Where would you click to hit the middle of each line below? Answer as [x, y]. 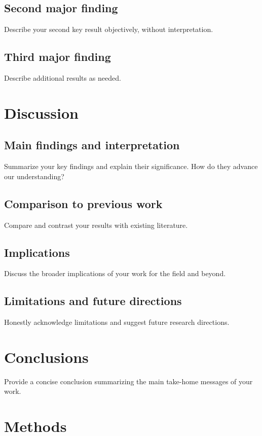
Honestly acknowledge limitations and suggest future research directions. [117, 322]
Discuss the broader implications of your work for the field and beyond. [115, 273]
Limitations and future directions [93, 301]
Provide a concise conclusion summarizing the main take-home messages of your [128, 381]
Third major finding [58, 57]
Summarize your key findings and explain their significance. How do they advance [131, 166]
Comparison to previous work [83, 203]
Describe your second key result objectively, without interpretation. [109, 29]
